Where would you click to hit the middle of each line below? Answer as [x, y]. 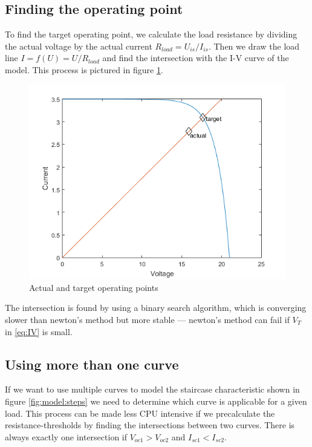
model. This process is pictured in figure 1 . [84, 69]
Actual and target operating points [94, 287]
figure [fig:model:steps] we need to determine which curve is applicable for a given [156, 401]
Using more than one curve [92, 364]
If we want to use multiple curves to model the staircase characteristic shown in [152, 389]
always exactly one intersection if [66, 436]
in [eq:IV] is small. [39, 331]
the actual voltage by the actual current [79, 46]
